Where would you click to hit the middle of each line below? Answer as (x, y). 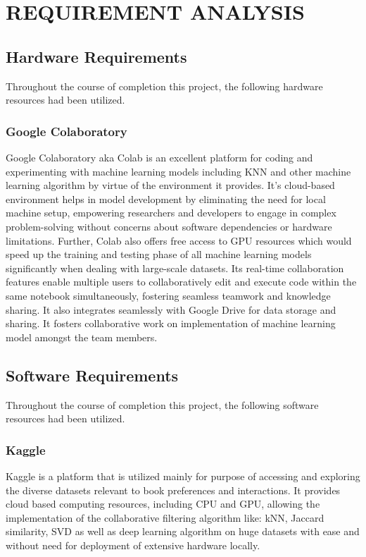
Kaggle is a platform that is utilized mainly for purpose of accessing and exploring (183, 476)
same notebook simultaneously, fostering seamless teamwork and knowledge (168, 295)
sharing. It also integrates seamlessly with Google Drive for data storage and (171, 309)
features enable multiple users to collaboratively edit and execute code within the (181, 282)
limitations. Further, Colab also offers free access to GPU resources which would (179, 240)
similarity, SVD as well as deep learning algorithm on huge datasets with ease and (183, 531)
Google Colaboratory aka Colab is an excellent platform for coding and (159, 157)
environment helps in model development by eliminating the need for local (166, 198)
